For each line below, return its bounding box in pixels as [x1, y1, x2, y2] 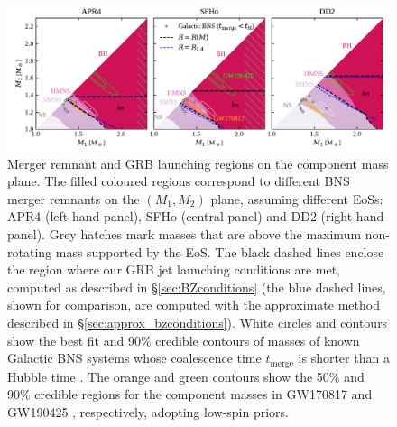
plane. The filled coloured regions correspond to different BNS [7, 172, 350, 190]
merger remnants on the [7, 189, 140, 208]
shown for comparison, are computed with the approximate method [7, 295, 380, 314]
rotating [7, 242, 52, 261]
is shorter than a [298, 348, 390, 367]
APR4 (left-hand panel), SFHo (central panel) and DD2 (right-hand [7, 207, 384, 226]
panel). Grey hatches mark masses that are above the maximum [7, 224, 362, 243]
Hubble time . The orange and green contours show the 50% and [7, 367, 365, 385]
